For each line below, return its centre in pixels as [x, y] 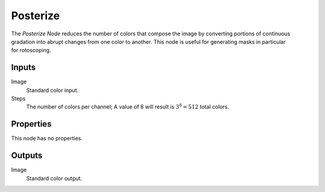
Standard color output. [54, 178]
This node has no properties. [47, 139]
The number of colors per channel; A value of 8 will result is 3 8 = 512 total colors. [128, 106]
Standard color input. [52, 90]
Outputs [27, 156]
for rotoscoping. [31, 50]
